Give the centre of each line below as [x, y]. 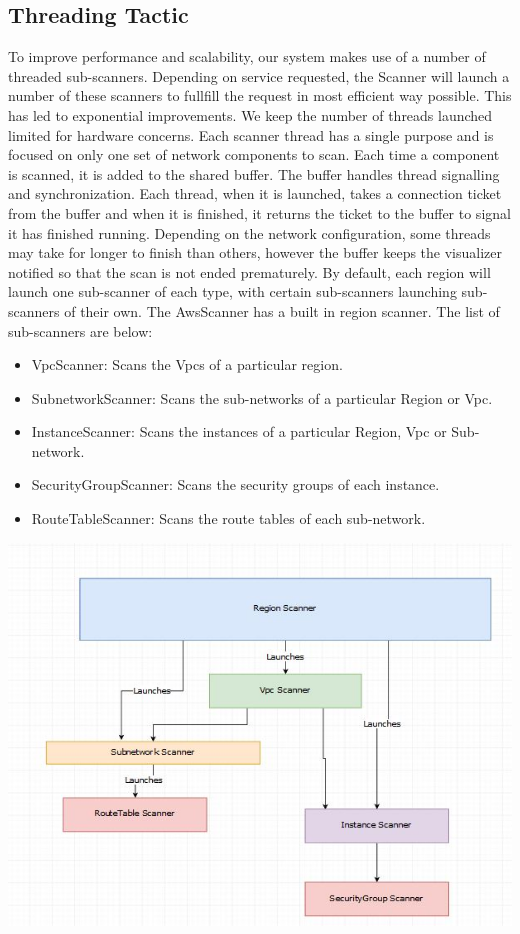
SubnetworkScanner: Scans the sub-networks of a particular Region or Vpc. [262, 397]
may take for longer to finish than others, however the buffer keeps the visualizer [255, 252]
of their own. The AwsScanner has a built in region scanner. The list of [282, 310]
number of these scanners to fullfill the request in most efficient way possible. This [260, 95]
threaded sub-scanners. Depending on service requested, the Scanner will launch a [259, 75]
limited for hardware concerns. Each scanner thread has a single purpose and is [251, 134]
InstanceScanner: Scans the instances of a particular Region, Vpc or [239, 431]
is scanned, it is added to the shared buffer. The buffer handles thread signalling [254, 173]
